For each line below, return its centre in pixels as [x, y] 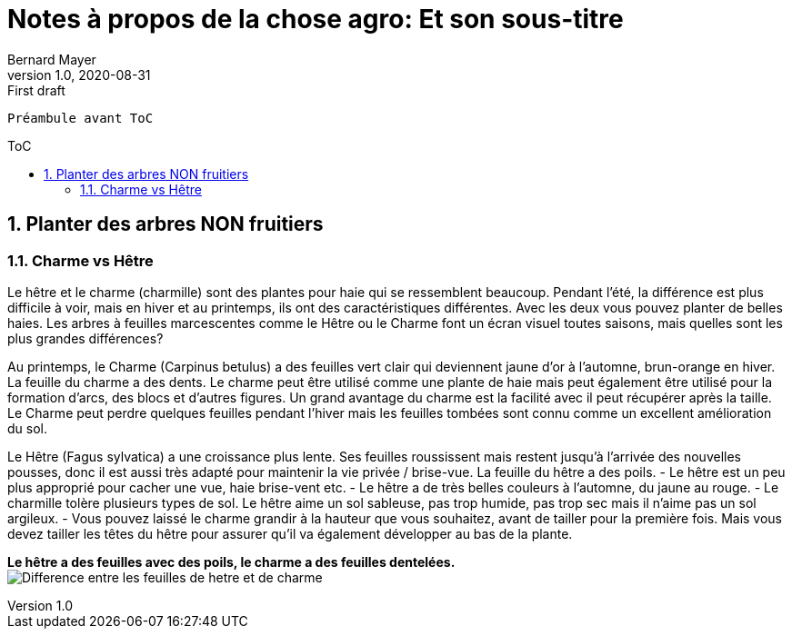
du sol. [27, 428]
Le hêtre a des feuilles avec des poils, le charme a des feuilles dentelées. [231, 561]
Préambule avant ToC [80, 118]
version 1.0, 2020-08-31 [79, 75]
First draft [36, 90]
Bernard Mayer [52, 59]
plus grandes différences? [85, 338]
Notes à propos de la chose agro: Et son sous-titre [316, 19]
